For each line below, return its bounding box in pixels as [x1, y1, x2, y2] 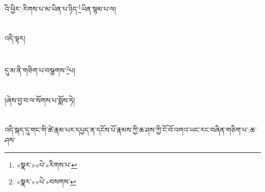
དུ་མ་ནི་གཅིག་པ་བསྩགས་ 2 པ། [5, 63, 75, 75]
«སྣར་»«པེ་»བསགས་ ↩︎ [16, 176, 76, 187]
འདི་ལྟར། [5, 33, 25, 44]
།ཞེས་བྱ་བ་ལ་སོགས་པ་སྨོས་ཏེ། [5, 94, 75, 105]
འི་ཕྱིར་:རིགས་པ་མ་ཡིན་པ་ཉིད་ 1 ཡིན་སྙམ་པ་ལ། [5, 2, 116, 14]
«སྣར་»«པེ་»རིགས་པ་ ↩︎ [16, 159, 77, 170]
